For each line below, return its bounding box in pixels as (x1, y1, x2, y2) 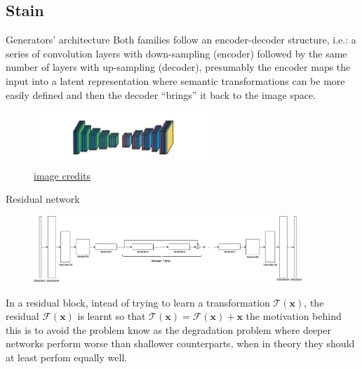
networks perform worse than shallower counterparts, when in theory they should (6, 336, 355, 351)
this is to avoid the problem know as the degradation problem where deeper (6, 322, 331, 337)
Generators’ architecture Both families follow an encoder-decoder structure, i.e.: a (6, 32, 356, 47)
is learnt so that (77, 309, 146, 323)
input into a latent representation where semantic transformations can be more (6, 73, 345, 88)
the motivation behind (246, 309, 342, 323)
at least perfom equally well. (6, 349, 128, 364)
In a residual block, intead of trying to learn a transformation (6, 295, 270, 309)
